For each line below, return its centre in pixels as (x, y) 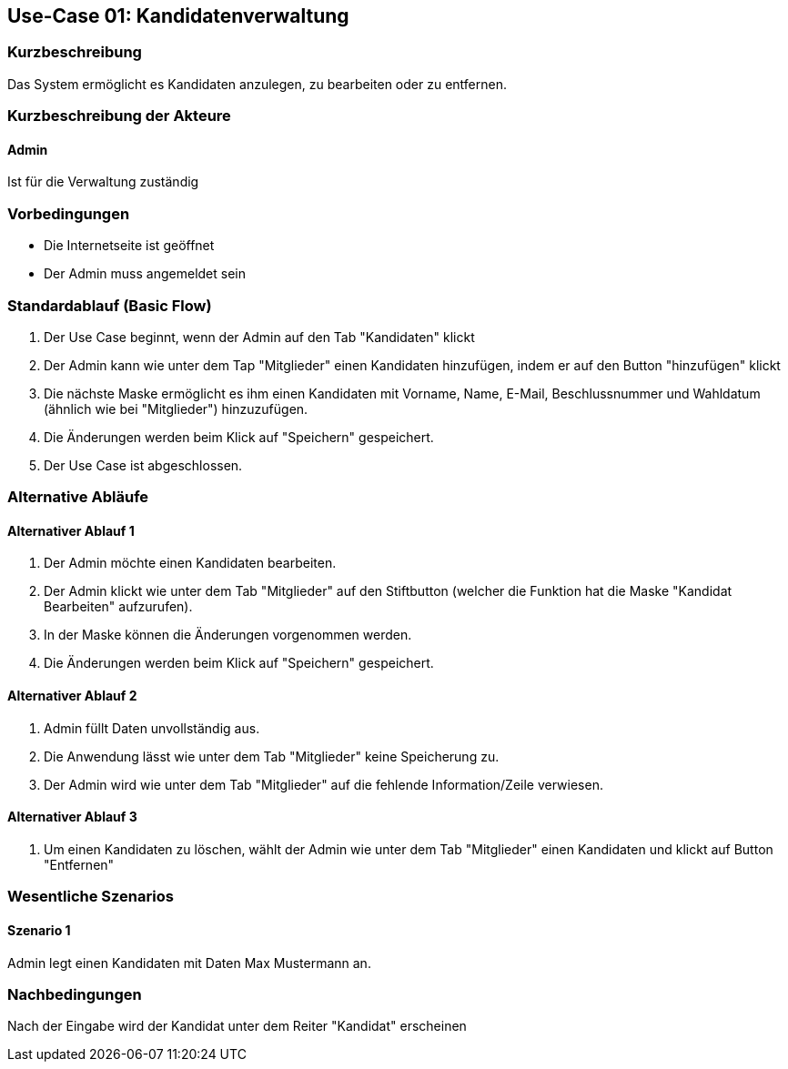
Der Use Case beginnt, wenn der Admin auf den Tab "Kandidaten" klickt (259, 337)
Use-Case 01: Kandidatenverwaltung (178, 16)
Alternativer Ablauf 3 (72, 817)
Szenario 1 (39, 930)
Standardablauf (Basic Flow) (110, 305)
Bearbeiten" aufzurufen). (118, 607)
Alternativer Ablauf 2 (72, 696)
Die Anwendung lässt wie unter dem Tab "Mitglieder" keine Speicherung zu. (272, 756)
